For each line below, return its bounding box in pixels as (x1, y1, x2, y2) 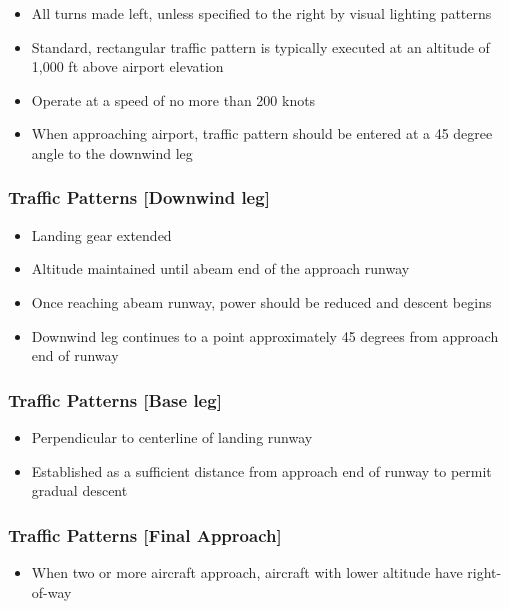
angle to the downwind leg (31, 142, 193, 163)
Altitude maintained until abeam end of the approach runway (31, 258, 410, 279)
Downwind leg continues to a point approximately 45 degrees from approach (31, 325, 499, 346)
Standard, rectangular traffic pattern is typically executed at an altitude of (31, 36, 490, 57)
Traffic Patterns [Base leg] (8, 387, 222, 412)
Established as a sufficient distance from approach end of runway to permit (31, 460, 492, 481)
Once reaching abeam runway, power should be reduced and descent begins (31, 291, 492, 312)
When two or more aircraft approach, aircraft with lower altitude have (31, 561, 463, 582)
